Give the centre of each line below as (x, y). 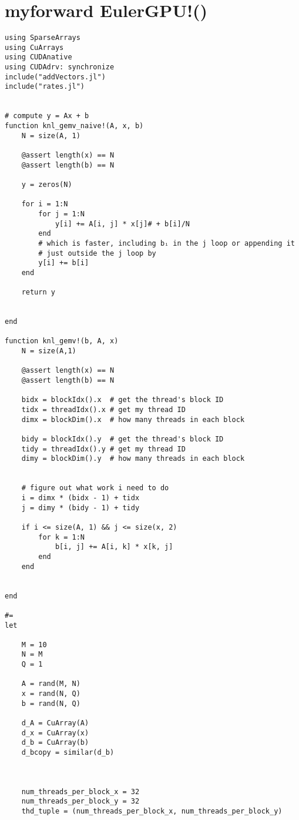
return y (38, 292)
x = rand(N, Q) (51, 694)
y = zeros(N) (47, 184)
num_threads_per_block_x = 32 (80, 791)
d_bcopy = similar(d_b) (68, 753)
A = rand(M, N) (51, 684)
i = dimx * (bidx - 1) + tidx (80, 498)
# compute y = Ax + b (47, 116)
